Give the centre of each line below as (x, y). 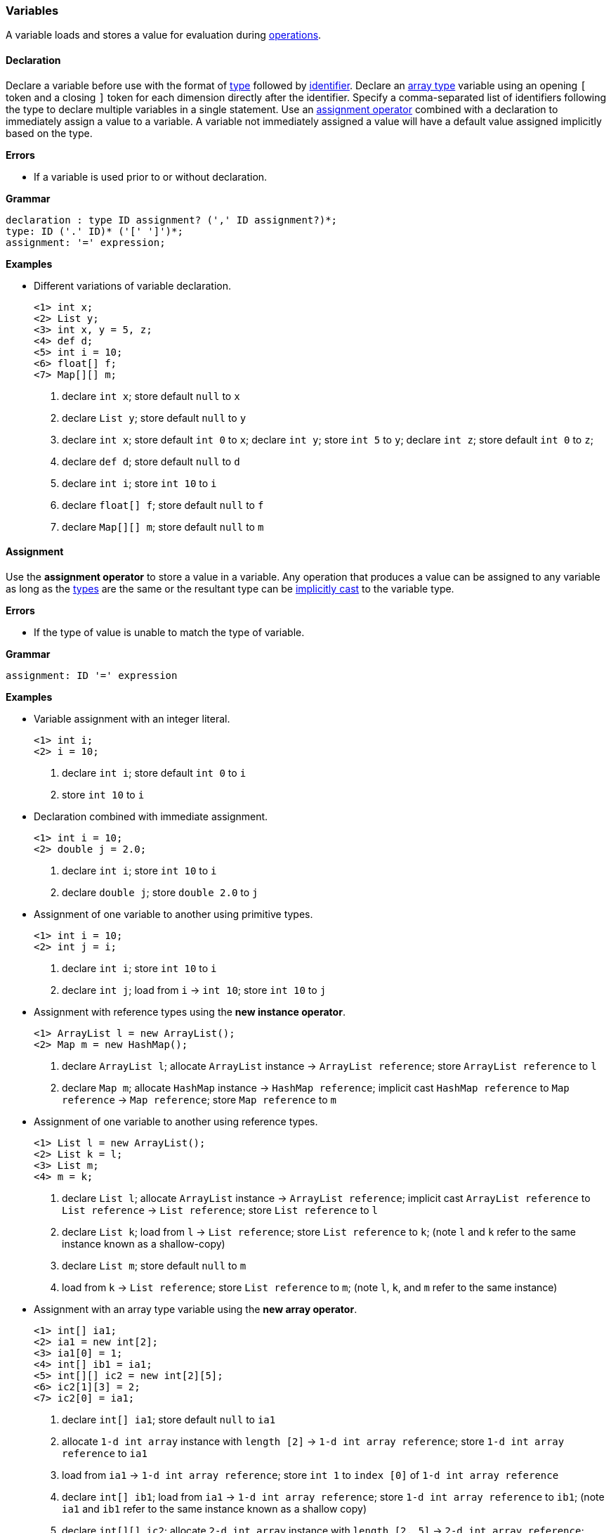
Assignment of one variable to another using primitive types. (173, 914)
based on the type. (49, 133)
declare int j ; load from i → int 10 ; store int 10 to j (194, 990)
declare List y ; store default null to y (154, 418)
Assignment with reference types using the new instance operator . (190, 1011)
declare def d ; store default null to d (151, 461)
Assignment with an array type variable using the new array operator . (196, 1309)
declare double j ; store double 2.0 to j (160, 892)
